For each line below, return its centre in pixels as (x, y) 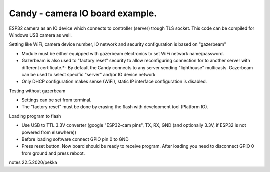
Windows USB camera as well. (41, 35)
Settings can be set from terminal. (57, 100)
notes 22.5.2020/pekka (33, 162)
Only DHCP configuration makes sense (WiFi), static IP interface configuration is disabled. (114, 81)
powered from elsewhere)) (49, 132)
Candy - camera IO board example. (83, 13)
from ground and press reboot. (53, 153)
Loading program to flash (35, 116)
